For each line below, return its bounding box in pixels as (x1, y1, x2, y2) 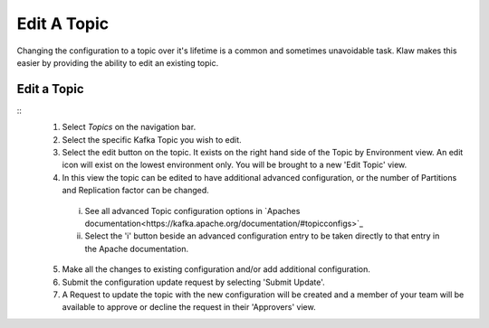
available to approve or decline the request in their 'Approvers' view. (62, 302, 316, 313)
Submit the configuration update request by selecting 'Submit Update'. (62, 276, 325, 287)
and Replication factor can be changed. (62, 185, 210, 196)
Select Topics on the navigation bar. (62, 122, 197, 133)
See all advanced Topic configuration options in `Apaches (84, 205, 301, 216)
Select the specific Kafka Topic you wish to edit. (62, 134, 242, 145)
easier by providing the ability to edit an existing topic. (16, 57, 219, 68)
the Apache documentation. (84, 243, 189, 254)
